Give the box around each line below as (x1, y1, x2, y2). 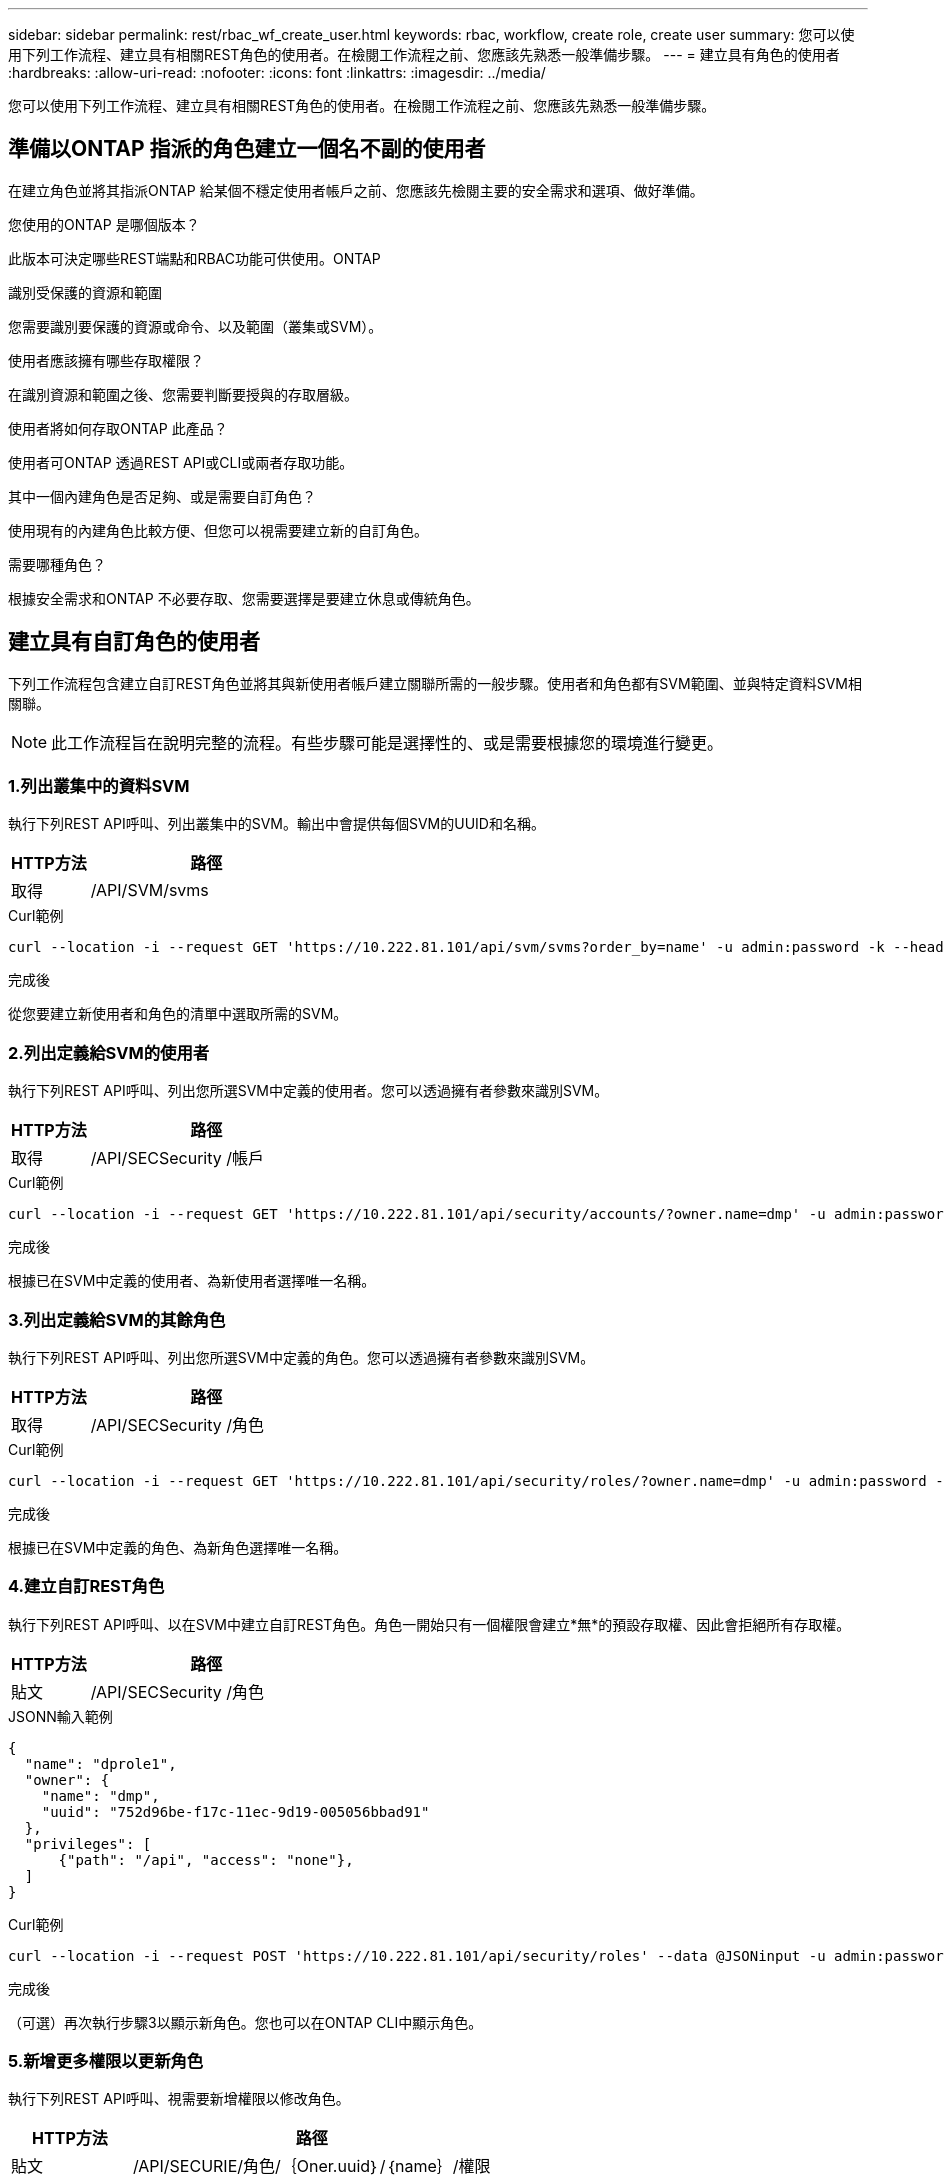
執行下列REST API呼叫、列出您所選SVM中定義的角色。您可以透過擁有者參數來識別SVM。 (8, 1348, 595, 1366)
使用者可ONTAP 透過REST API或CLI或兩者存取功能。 (8, 453, 354, 471)
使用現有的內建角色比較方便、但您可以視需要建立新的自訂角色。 (8, 521, 428, 539)
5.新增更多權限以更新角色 (8, 2051, 204, 2072)
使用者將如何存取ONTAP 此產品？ (8, 419, 228, 437)
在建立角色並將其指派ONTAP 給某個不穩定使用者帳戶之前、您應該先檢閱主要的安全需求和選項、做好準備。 (8, 181, 704, 199)
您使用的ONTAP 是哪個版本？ (8, 215, 200, 233)
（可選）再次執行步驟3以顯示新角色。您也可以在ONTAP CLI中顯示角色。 (8, 2013, 483, 2031)
